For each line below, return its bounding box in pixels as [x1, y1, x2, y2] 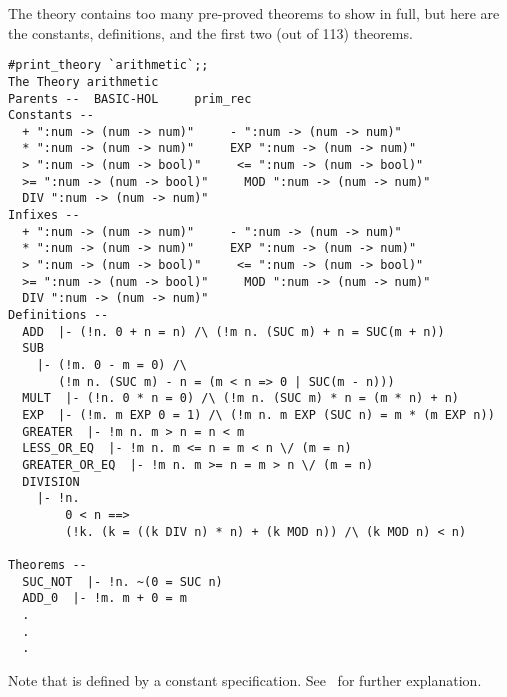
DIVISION [22, 474, 80, 489]
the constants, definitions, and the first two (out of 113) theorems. [8, 22, 413, 43]
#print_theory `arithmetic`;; [8, 58, 209, 73]
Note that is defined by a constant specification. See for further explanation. [8, 669, 482, 690]
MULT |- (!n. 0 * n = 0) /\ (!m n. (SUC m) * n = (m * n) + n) [22, 391, 460, 406]
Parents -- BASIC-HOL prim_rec [8, 91, 252, 106]
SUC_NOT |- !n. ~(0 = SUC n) [22, 574, 223, 589]
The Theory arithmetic [8, 74, 159, 89]
